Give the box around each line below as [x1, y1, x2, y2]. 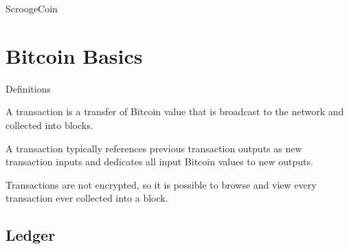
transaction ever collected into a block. [5, 191, 168, 205]
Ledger [5, 224, 56, 246]
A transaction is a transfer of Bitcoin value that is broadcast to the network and [5, 104, 344, 119]
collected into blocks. [5, 117, 93, 132]
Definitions [5, 81, 52, 95]
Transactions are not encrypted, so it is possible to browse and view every [5, 177, 317, 191]
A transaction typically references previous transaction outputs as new [5, 141, 302, 155]
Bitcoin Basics [5, 41, 143, 69]
